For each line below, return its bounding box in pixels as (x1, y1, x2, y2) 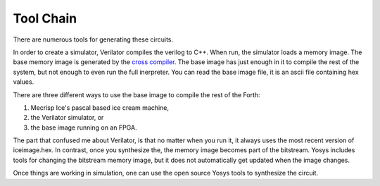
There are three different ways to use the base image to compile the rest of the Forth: (13, 90, 260, 99)
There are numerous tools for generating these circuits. (13, 35, 174, 44)
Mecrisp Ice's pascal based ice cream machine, (30, 103, 169, 112)
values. (13, 77, 34, 86)
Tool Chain (13, 11, 77, 26)
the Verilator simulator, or (30, 113, 104, 122)
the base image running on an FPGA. (30, 123, 137, 132)
